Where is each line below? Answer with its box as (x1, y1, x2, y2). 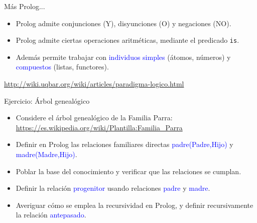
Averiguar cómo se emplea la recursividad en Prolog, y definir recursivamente (16, 199, 253, 210)
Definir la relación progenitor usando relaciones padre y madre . (16, 183, 210, 193)
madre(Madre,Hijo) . (16, 149, 77, 159)
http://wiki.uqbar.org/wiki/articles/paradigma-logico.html (4, 79, 184, 89)
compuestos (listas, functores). (16, 61, 109, 72)
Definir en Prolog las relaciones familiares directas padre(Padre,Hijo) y (16, 139, 233, 150)
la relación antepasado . (16, 209, 86, 220)
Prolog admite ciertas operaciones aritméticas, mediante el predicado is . (16, 35, 239, 45)
